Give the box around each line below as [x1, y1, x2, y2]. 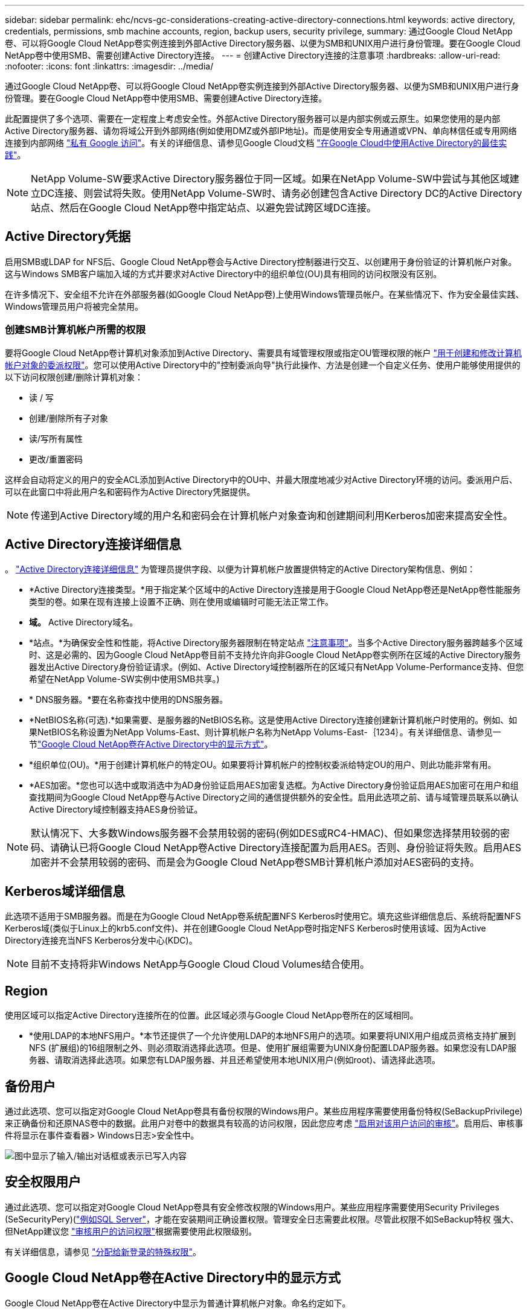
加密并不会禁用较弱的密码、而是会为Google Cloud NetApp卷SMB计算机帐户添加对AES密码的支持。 [31, 856, 479, 869]
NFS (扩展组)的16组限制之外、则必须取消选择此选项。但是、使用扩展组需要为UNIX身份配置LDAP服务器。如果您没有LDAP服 [29, 1043, 516, 1053]
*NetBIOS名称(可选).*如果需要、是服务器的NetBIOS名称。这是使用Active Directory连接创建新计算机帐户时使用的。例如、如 [29, 715, 518, 726]
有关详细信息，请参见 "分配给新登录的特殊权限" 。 [5, 1246, 201, 1257]
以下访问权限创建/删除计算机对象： [5, 371, 144, 382]
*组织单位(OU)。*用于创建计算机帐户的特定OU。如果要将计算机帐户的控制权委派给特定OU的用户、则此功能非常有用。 [29, 759, 496, 770]
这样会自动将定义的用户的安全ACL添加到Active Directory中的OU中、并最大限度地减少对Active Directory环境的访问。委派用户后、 [5, 474, 518, 485]
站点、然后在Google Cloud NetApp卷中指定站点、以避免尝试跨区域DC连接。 [31, 202, 377, 214]
